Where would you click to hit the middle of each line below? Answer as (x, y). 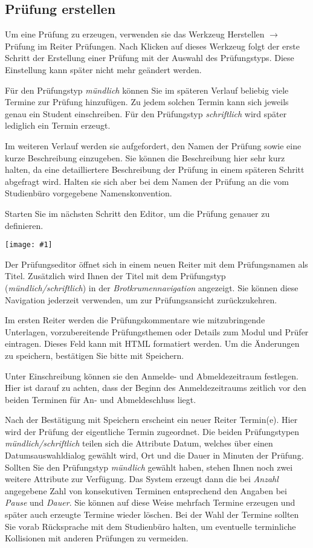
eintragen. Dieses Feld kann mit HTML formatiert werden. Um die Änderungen (152, 343)
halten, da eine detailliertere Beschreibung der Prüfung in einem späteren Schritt (155, 169)
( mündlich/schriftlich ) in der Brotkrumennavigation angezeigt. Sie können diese (152, 287)
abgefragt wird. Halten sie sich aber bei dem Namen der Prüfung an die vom (147, 181)
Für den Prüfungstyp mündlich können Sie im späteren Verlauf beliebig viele (147, 90)
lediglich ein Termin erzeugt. (58, 125)
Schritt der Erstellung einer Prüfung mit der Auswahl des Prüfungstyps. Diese (150, 58)
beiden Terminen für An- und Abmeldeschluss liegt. (101, 399)
